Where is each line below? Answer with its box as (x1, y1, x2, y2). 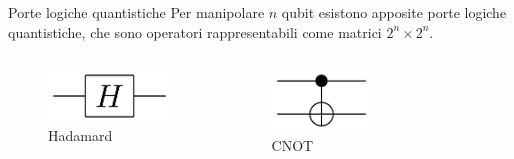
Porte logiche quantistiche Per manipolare (8, 2, 265, 22)
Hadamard (48, 125, 113, 146)
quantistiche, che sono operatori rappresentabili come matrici (8, 21, 382, 42)
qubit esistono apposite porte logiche (281, 2, 507, 22)
